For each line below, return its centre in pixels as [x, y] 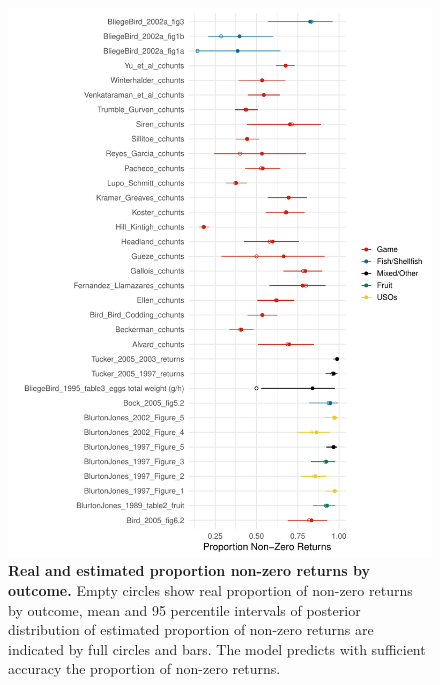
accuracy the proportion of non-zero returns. [144, 668]
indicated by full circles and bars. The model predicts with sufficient [217, 648]
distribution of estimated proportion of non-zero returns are [191, 629]
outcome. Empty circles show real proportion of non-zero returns [210, 590]
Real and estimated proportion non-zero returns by [189, 570]
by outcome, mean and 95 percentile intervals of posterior [184, 609]
